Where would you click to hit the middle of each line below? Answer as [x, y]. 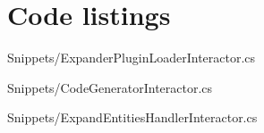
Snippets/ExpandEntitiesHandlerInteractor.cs [132, 117]
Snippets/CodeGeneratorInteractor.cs [110, 87]
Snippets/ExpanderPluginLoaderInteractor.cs [132, 58]
